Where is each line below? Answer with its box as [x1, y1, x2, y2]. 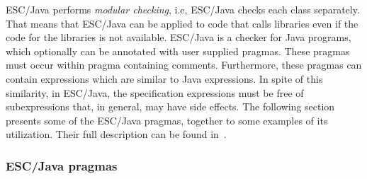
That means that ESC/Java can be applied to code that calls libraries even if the [6, 16, 358, 30]
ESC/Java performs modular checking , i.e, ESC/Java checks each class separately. [6, 2, 360, 16]
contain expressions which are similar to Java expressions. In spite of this [6, 71, 323, 86]
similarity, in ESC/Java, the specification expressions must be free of [6, 85, 304, 100]
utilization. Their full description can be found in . [6, 127, 227, 142]
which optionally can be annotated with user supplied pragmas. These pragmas [6, 43, 350, 58]
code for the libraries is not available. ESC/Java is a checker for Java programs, [6, 30, 351, 45]
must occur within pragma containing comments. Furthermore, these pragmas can [6, 57, 362, 72]
